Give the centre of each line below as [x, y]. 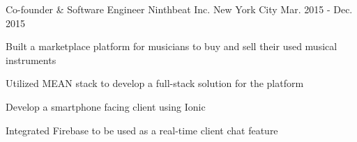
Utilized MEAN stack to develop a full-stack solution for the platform [155, 83]
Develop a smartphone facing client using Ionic [106, 106]
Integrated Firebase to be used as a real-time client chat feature [142, 130]
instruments [31, 60]
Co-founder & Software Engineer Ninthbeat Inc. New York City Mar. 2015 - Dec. [179, 9]
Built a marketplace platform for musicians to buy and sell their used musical [172, 46]
